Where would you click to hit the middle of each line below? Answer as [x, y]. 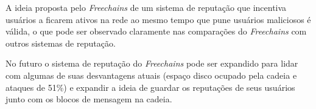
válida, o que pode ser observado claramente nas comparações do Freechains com [156, 31]
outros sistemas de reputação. [61, 43]
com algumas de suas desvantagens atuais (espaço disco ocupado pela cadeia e [151, 75]
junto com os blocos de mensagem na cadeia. [89, 99]
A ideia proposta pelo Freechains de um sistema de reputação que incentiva [146, 7]
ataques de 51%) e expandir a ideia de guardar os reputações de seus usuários [150, 87]
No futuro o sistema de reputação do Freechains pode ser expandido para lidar [152, 63]
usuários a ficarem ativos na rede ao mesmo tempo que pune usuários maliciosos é [158, 19]
